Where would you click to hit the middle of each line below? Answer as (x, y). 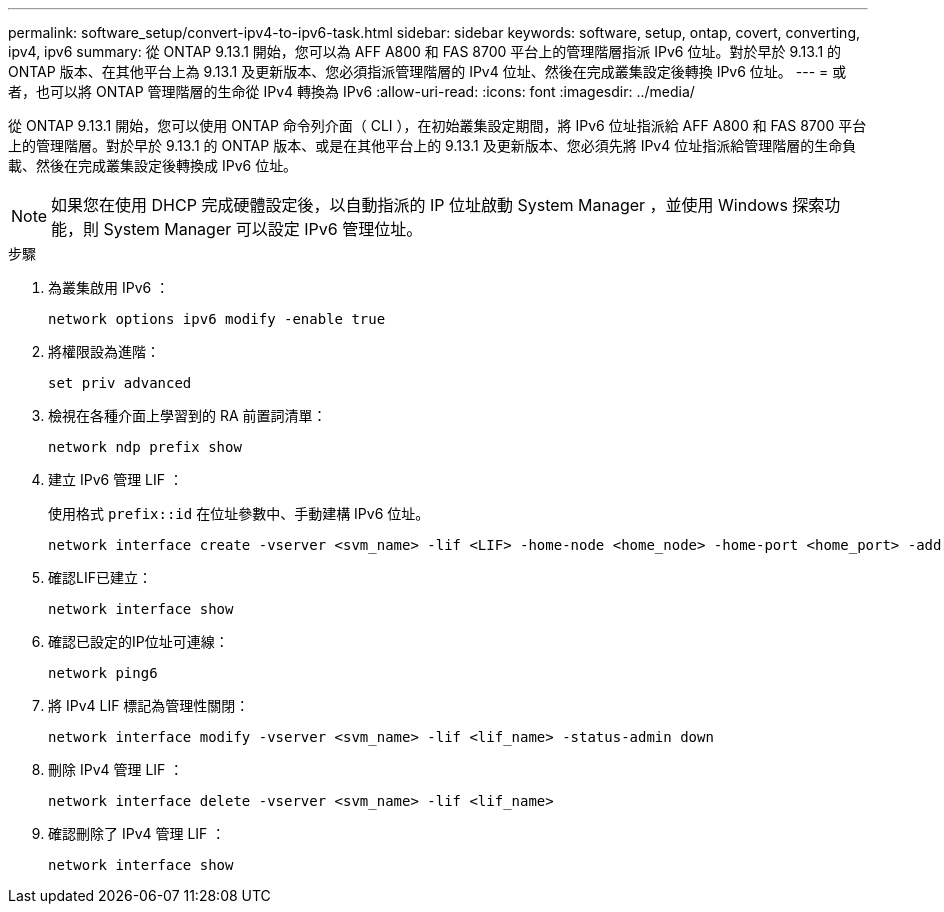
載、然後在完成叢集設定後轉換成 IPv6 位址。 (153, 165)
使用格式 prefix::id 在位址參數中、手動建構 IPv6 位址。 (239, 513)
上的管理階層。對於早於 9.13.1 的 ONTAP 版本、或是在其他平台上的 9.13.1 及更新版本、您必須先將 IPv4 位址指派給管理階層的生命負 (432, 145)
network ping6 (103, 673)
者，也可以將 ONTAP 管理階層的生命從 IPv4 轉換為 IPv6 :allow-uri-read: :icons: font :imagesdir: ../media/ (351, 91)
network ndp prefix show (145, 447)
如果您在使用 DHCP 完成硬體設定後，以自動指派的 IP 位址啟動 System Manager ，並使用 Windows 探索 (438, 205)
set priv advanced (120, 383)
